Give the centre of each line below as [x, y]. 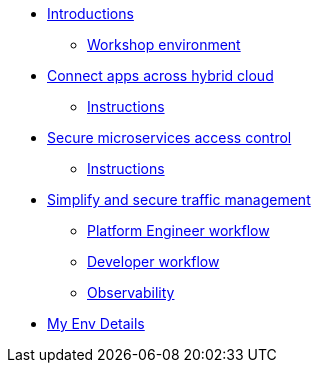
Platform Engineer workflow [178, 230]
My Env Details [96, 323]
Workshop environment [164, 44]
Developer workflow [153, 261]
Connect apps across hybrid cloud [160, 75]
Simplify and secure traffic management [179, 199]
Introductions [90, 13]
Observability [131, 292]
